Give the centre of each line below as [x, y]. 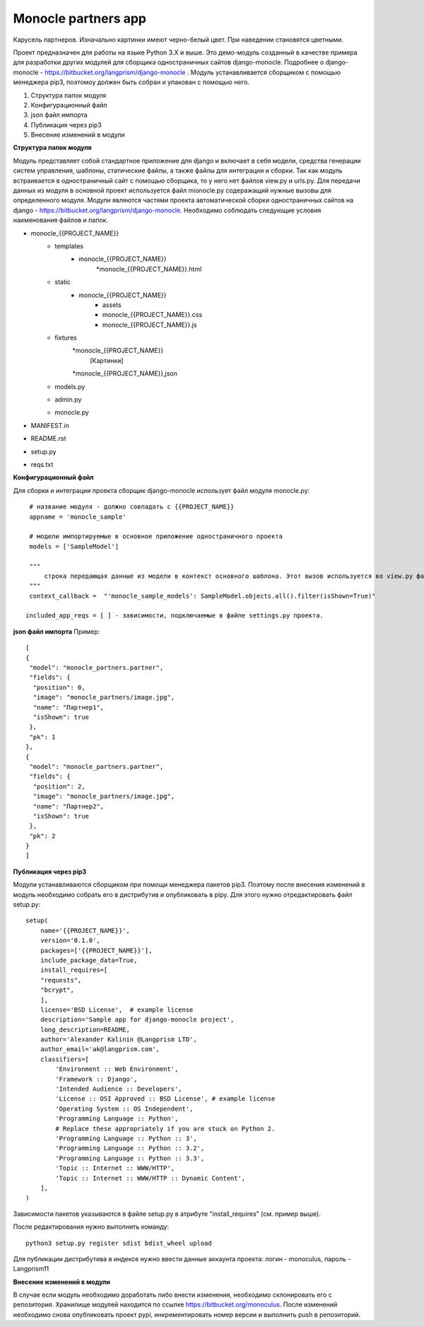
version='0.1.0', [70, 940]
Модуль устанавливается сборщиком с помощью [266, 72]
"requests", [61, 980]
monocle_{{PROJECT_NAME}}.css [153, 315]
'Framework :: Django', [96, 1079]
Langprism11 [31, 1269]
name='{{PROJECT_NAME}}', [85, 931]
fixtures [66, 338]
